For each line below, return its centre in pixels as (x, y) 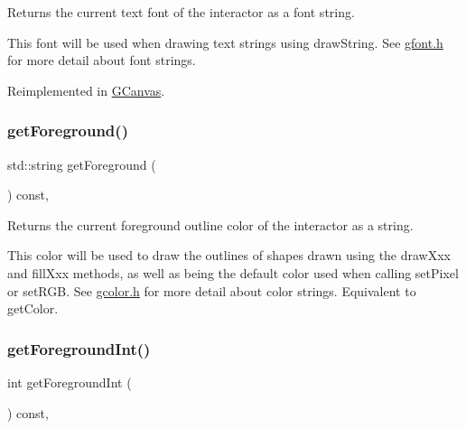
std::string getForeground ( (82, 164)
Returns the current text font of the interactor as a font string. (181, 12)
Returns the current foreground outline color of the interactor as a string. (210, 224)
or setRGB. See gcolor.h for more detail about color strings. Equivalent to (212, 290)
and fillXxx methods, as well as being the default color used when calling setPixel (233, 272)
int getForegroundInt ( (70, 382)
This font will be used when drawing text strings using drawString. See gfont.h (225, 42)
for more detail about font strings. (102, 60)
